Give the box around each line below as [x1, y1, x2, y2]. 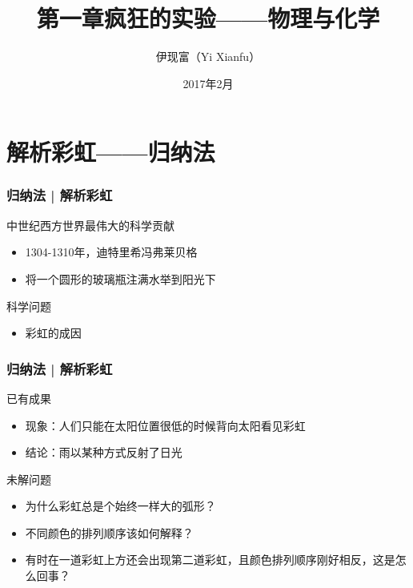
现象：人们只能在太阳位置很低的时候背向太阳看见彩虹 [25, 417, 306, 433]
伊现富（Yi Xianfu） [155, 48, 261, 65]
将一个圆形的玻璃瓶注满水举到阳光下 [25, 270, 216, 287]
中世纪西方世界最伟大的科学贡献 [6, 216, 174, 233]
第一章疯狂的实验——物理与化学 [36, 2, 380, 34]
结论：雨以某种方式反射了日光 [25, 444, 182, 461]
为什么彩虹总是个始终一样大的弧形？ [25, 497, 216, 514]
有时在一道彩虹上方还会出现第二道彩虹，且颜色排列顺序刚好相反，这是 [25, 551, 395, 568]
